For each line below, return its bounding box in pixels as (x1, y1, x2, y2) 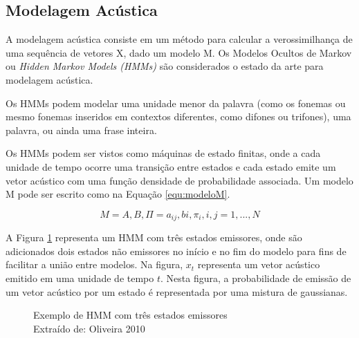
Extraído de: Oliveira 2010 (33, 321, 145, 335)
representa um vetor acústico (197, 257, 320, 272)
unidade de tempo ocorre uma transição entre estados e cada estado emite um (6, 159, 336, 173)
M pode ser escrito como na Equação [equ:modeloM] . (6, 187, 230, 201)
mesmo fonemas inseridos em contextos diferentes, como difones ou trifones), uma (6, 109, 351, 124)
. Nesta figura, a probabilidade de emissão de (160, 270, 351, 285)
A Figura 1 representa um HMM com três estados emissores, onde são (6, 230, 302, 245)
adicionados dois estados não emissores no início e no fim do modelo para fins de (6, 243, 347, 258)
